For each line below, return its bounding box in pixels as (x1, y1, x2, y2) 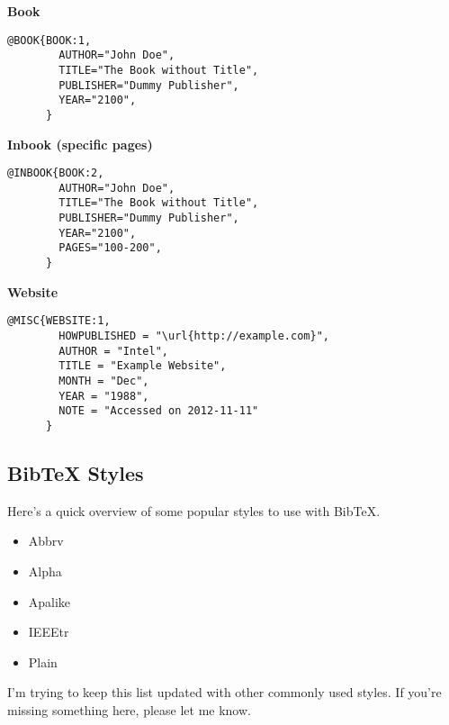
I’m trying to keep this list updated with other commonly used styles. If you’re (7, 683, 442, 702)
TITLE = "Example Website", (58, 359, 227, 373)
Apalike (28, 592, 71, 611)
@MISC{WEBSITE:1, (7, 314, 111, 328)
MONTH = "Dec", (58, 374, 149, 387)
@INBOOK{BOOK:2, (7, 167, 104, 180)
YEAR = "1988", (58, 389, 149, 403)
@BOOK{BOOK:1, (7, 33, 92, 47)
